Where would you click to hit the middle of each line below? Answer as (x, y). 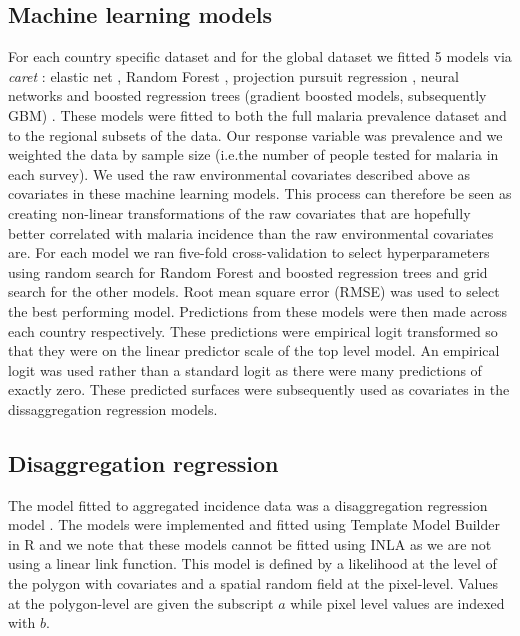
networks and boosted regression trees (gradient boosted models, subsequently (247, 95)
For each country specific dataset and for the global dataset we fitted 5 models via (260, 56)
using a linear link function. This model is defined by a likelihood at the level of (252, 563)
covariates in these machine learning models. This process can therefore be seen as (260, 193)
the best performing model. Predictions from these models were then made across (258, 310)
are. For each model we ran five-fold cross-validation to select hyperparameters (249, 252)
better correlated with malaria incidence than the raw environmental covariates (251, 232)
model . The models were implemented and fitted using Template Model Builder (254, 524)
